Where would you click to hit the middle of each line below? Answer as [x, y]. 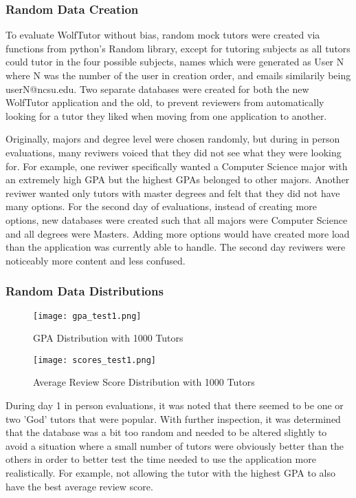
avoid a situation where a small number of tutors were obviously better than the [175, 445]
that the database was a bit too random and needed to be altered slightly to [166, 432]
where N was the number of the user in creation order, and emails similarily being [178, 75]
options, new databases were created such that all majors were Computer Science [177, 219]
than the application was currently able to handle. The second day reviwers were [176, 247]
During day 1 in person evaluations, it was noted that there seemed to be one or [175, 405]
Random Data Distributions [85, 291]
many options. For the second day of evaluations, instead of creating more [161, 206]
